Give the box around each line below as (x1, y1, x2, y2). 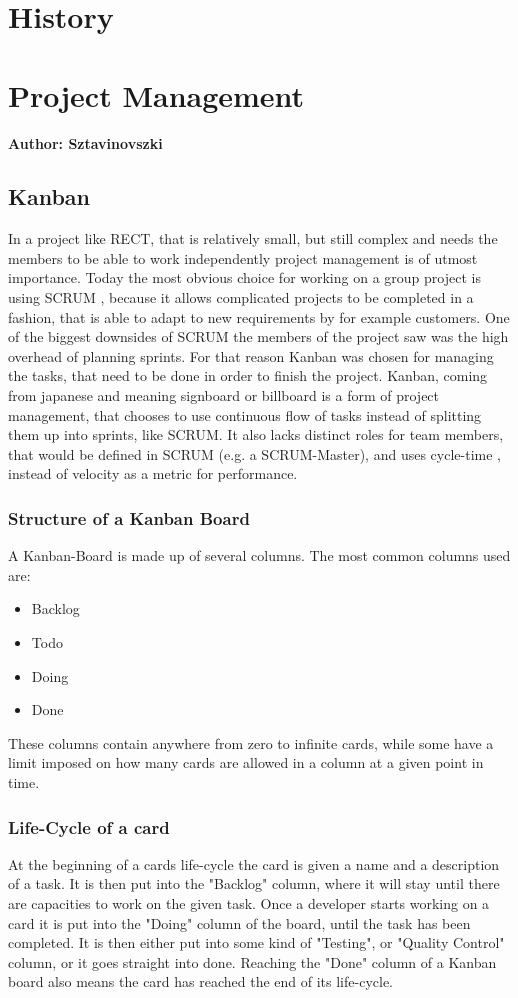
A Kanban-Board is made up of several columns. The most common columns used (8, 545, 511, 566)
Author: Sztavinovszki (8, 132, 163, 153)
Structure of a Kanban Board (8, 505, 250, 530)
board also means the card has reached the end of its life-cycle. (8, 971, 393, 992)
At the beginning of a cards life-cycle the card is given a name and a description (8, 853, 500, 874)
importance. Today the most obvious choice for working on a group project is (8, 267, 481, 288)
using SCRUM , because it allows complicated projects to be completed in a (8, 287, 474, 308)
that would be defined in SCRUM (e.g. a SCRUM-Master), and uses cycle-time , (8, 443, 501, 464)
